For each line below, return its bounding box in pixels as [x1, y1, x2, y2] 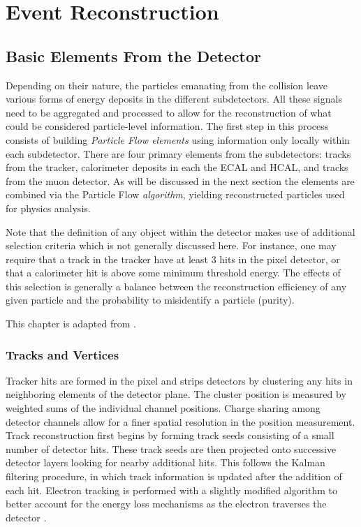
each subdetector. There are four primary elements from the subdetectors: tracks [6, 146, 351, 161]
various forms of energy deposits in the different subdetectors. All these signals [6, 91, 342, 106]
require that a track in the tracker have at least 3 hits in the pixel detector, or [6, 251, 340, 266]
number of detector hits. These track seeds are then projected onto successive [6, 441, 337, 456]
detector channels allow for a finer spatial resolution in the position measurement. [6, 414, 355, 429]
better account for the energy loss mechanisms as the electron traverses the [6, 496, 327, 511]
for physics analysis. [6, 200, 91, 215]
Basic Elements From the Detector [6, 45, 261, 66]
